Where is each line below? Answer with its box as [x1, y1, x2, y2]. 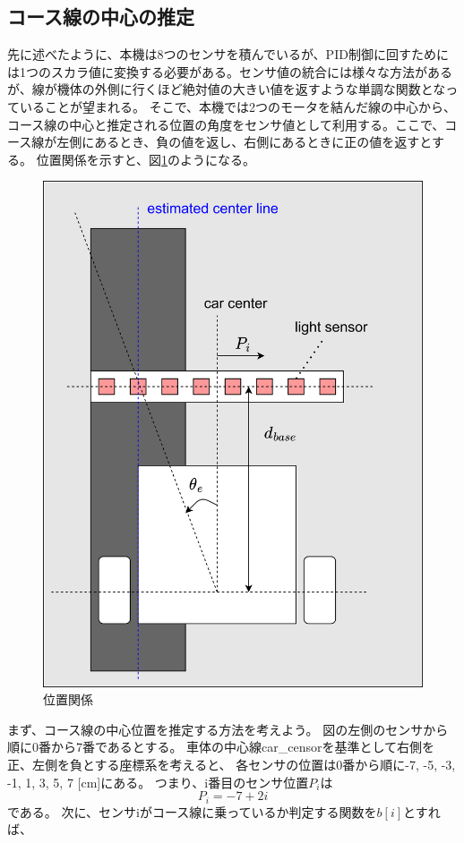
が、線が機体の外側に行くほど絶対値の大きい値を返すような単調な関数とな [7, 80, 446, 98]
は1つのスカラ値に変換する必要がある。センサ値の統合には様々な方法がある [7, 62, 452, 81]
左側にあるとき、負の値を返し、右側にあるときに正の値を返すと [56, 132, 432, 151]
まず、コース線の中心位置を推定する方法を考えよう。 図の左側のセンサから [7, 720, 449, 738]
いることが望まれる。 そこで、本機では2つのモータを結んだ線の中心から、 [19, 97, 457, 115]
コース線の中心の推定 [7, 3, 194, 30]
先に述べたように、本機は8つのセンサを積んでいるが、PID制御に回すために [7, 45, 449, 64]
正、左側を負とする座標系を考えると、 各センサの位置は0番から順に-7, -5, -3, [7, 755, 456, 774]
